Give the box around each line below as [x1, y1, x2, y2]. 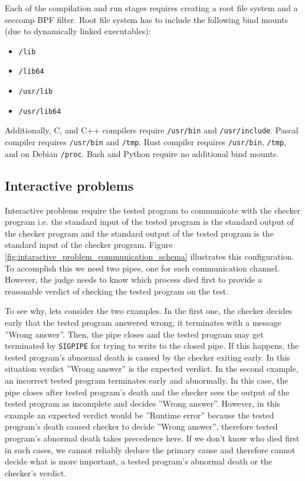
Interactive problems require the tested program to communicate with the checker [5, 204, 301, 216]
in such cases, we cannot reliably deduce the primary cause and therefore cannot [5, 443, 296, 456]
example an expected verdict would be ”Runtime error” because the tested [5, 408, 274, 421]
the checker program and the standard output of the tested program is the [5, 227, 274, 239]
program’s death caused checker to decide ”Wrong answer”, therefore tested [5, 420, 278, 433]
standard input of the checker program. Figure [5, 238, 173, 251]
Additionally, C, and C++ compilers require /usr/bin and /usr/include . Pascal [5, 124, 299, 136]
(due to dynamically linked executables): [5, 25, 151, 37]
